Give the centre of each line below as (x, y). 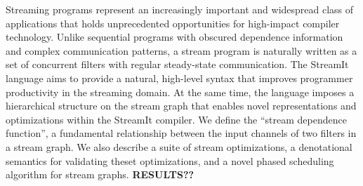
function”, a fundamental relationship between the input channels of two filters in (181, 133)
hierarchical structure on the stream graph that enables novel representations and (181, 106)
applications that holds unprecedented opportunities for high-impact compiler (173, 23)
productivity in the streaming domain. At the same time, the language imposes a (180, 92)
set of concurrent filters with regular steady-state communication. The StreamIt (177, 64)
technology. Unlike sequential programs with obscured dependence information (174, 37)
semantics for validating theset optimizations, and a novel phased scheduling (170, 160)
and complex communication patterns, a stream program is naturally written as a (181, 50)
